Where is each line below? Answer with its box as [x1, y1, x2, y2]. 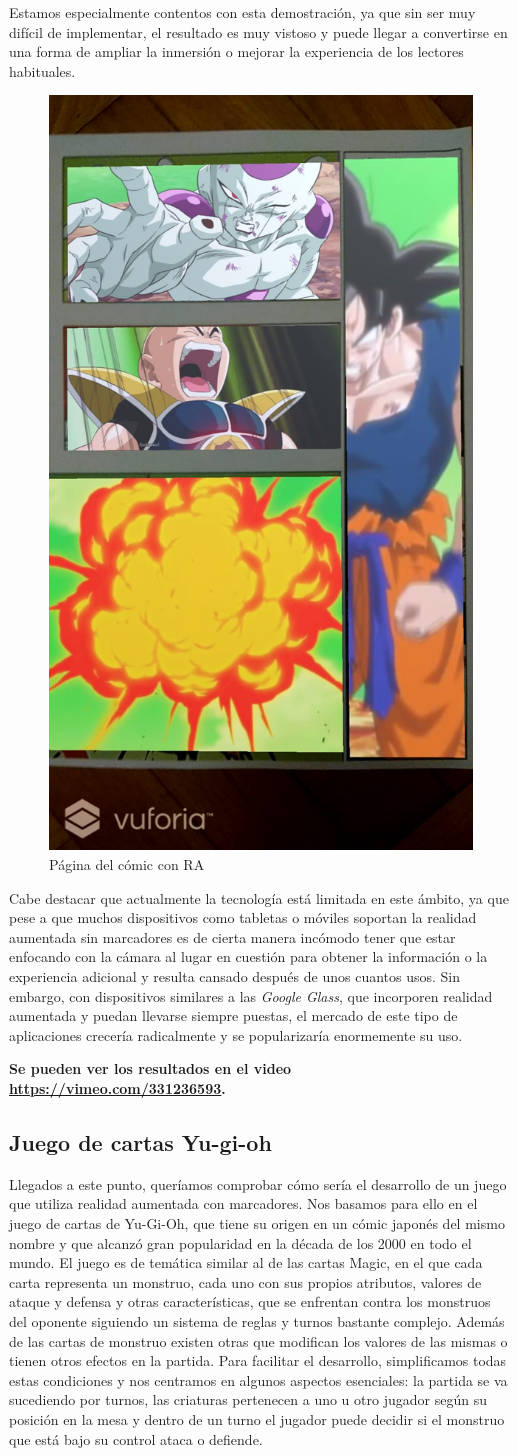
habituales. [9, 60, 76, 81]
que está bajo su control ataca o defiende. [9, 1428, 263, 1449]
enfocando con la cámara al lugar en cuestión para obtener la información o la [9, 946, 488, 967]
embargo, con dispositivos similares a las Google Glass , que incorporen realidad [9, 985, 493, 1006]
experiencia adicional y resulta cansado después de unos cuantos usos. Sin [9, 966, 461, 987]
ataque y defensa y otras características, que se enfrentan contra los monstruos [9, 1291, 491, 1312]
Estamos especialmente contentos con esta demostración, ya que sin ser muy [9, 2, 476, 22]
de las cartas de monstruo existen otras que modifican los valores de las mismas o [9, 1330, 508, 1351]
